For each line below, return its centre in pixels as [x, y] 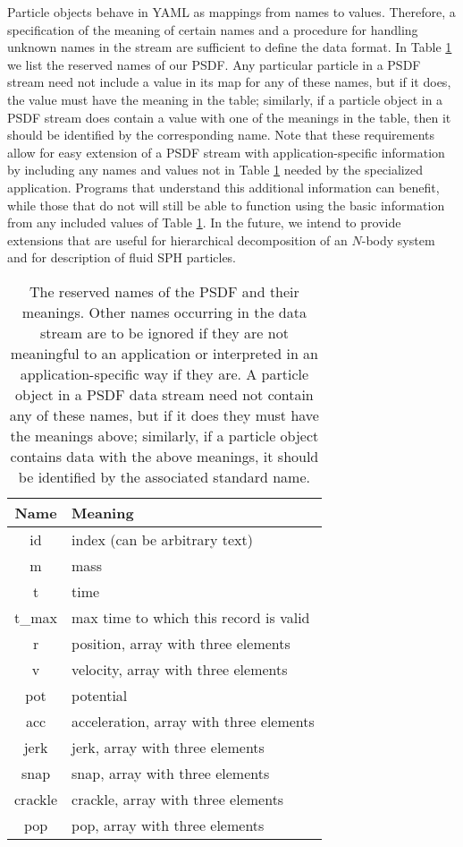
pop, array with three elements [168, 825]
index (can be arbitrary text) [162, 539]
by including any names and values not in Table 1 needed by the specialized [215, 170]
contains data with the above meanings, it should [164, 456]
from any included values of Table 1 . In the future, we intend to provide [204, 222]
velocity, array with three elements [180, 669]
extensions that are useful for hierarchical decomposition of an [177, 240]
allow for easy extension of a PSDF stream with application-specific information [226, 152]
